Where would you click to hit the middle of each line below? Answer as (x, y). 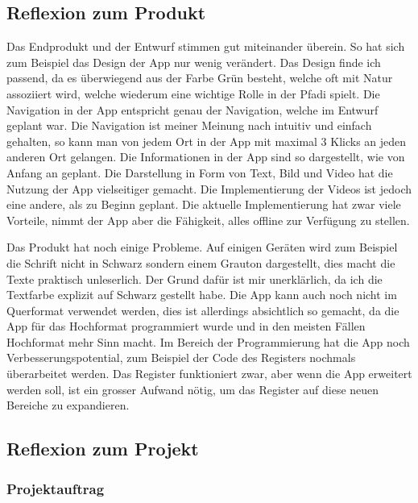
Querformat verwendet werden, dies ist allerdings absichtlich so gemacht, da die (203, 310)
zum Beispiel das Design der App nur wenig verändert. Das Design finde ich (194, 62)
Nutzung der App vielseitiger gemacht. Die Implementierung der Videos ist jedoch (209, 188)
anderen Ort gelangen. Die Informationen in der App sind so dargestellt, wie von (206, 157)
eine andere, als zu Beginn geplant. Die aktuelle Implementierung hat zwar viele (204, 204)
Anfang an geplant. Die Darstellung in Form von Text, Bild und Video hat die (200, 172)
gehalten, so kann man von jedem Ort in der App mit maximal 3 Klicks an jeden (207, 141)
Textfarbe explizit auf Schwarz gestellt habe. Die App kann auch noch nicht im (202, 295)
